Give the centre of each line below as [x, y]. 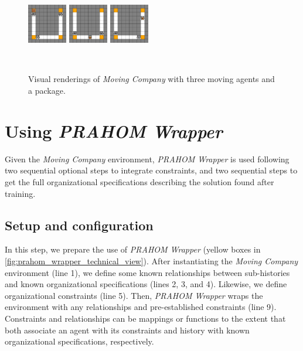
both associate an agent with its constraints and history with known [127, 330]
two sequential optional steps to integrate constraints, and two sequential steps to [151, 170]
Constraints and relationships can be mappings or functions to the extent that [145, 318]
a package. [47, 91]
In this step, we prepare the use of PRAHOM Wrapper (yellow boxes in [133, 249]
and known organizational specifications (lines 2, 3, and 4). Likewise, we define [146, 284]
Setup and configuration [79, 225]
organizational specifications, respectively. [79, 341]
